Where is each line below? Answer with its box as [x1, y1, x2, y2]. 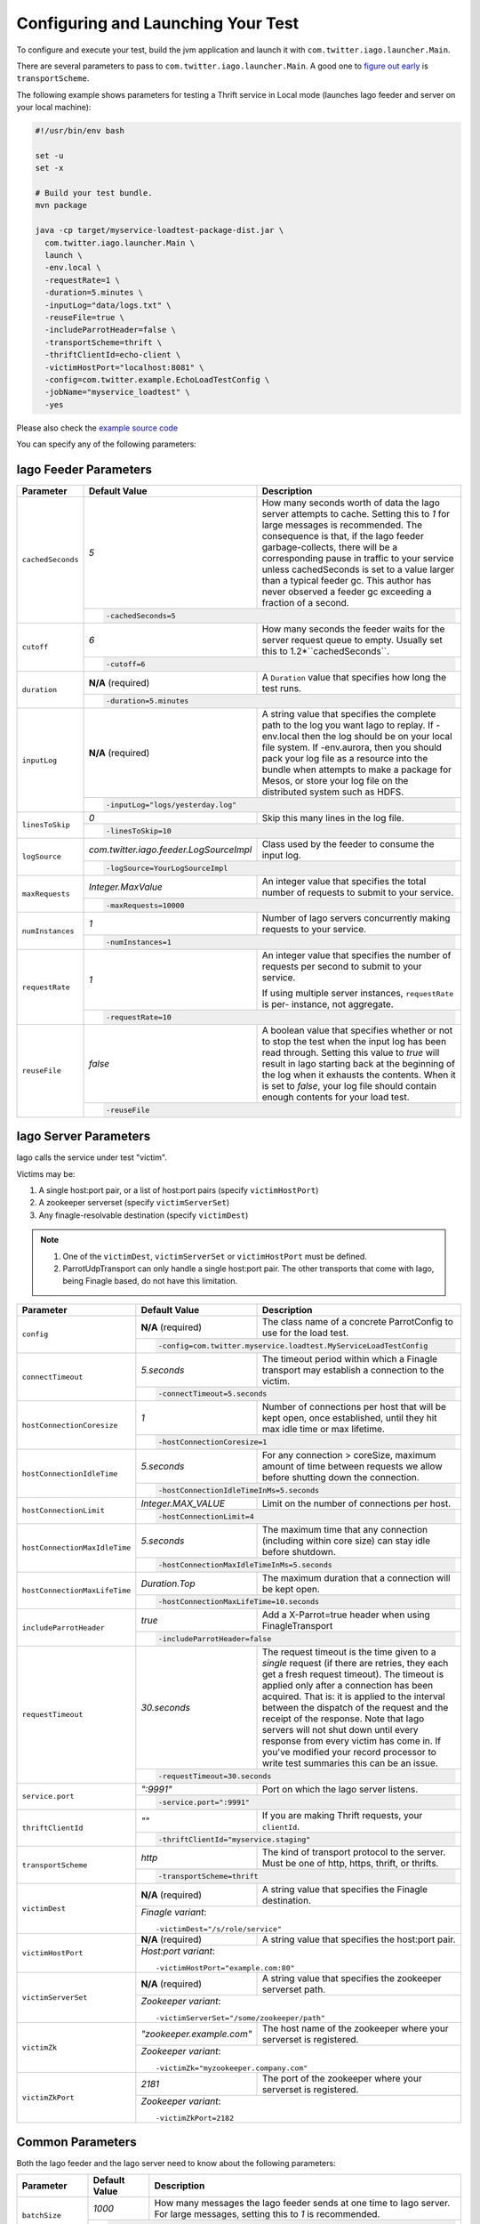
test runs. [261, 681, 302, 694]
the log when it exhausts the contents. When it [261, 1068, 457, 1081]
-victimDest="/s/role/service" [155, 1924, 282, 1934]
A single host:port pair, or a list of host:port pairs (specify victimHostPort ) [38, 1185, 319, 1196]
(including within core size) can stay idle [261, 1535, 431, 1547]
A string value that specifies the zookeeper [261, 1972, 442, 1985]
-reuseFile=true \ [44, 312, 124, 322]
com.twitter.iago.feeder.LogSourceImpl [88, 843, 252, 856]
